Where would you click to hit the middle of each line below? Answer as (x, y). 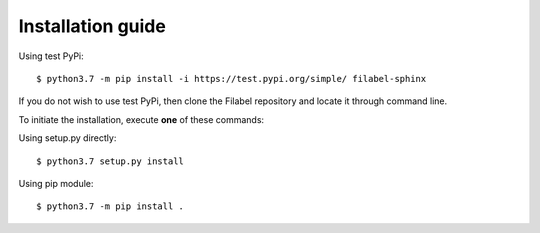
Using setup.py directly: (67, 138)
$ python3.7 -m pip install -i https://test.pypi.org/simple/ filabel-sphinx (231, 78)
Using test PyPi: (51, 56)
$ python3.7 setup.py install (110, 161)
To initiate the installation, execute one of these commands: (141, 119)
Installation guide (92, 26)
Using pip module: (56, 183)
